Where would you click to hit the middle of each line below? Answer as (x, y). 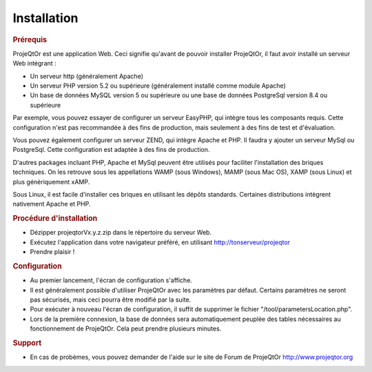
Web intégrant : (34, 63)
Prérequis (30, 39)
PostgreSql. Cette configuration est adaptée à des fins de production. (111, 150)
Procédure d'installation (55, 219)
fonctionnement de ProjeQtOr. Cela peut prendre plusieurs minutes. (126, 329)
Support (27, 343)
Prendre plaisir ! (52, 252)
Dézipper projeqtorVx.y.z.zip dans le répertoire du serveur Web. (121, 233)
